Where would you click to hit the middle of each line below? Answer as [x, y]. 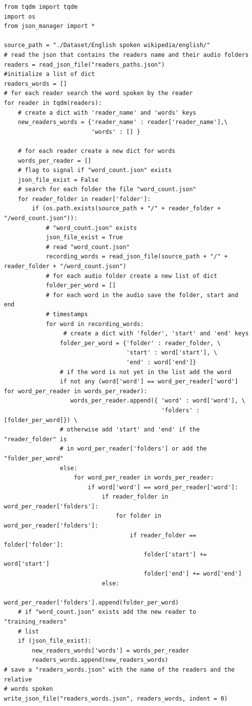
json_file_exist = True [84, 238]
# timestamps [67, 314]
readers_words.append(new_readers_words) [100, 660]
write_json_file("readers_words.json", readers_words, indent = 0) [116, 698]
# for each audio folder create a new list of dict [131, 276]
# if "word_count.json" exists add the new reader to [107, 612]
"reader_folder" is [35, 439]
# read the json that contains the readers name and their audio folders [126, 55]
